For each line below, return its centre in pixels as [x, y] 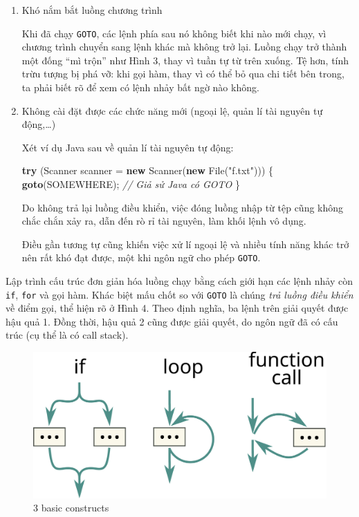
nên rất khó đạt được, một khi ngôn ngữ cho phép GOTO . [141, 257]
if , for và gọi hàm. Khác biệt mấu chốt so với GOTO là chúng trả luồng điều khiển [179, 294]
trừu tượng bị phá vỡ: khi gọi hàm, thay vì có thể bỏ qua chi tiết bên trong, [183, 74]
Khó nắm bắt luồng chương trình [92, 10]
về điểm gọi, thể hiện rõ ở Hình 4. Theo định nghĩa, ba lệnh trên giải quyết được [177, 308]
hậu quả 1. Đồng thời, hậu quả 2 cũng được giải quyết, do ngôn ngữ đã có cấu [172, 321]
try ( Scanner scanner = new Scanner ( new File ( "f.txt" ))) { [148, 170]
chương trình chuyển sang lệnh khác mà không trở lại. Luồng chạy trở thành [184, 47]
